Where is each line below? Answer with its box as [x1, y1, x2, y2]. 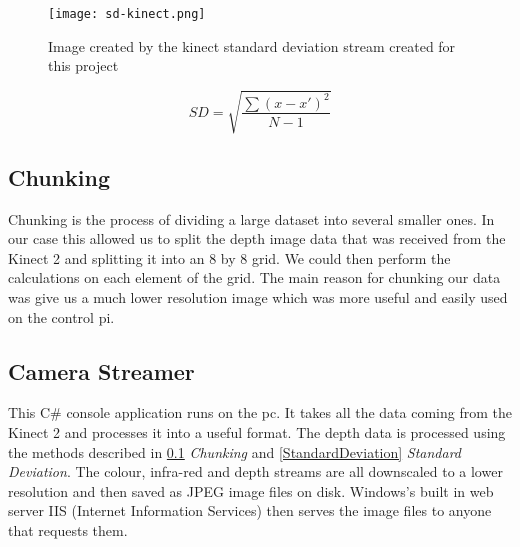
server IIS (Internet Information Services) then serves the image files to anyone [8, 500, 492, 521]
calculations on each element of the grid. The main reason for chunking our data [8, 267, 501, 288]
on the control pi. [8, 306, 115, 327]
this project [48, 55, 119, 76]
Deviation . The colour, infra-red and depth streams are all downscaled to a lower [8, 461, 503, 482]
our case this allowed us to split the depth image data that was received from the [8, 228, 506, 249]
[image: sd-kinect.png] [48, 7, 206, 21]
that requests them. [8, 519, 128, 540]
